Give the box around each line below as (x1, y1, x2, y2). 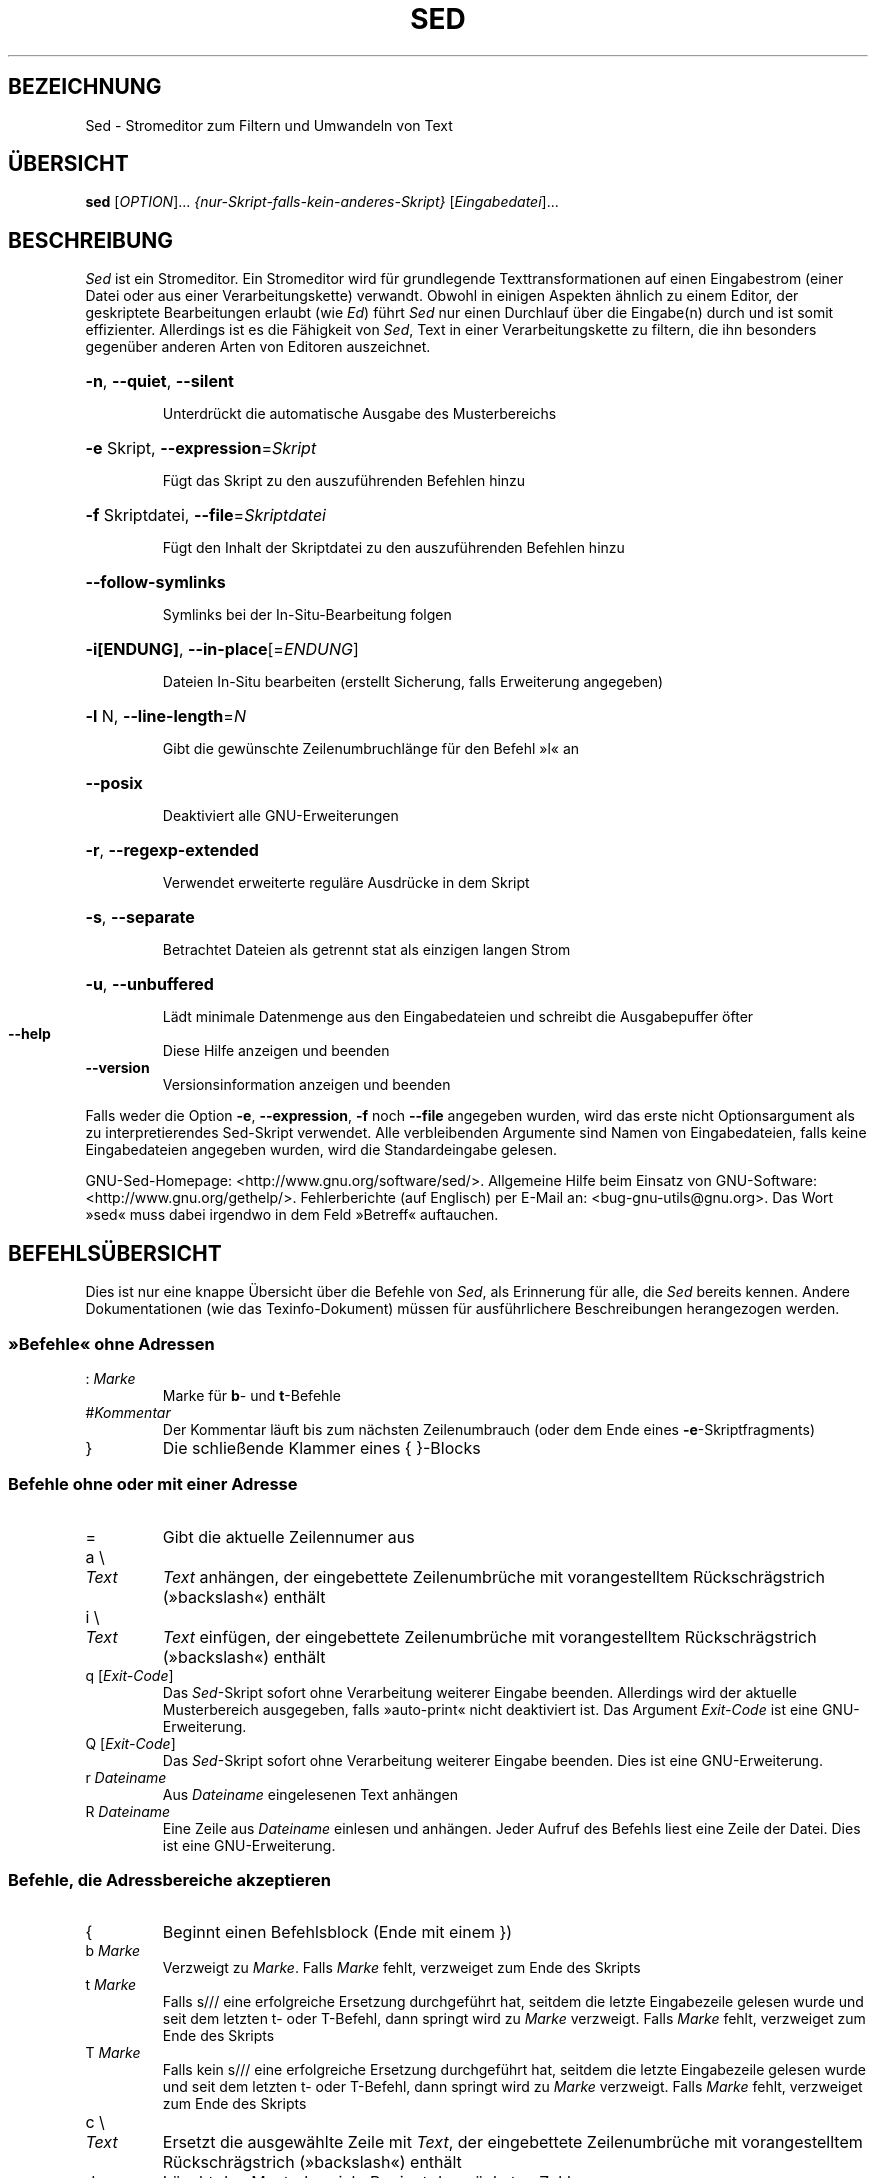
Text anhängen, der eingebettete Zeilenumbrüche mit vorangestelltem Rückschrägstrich (162, 1566, 825, 1587)
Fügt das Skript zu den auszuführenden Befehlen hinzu (162, 472, 526, 490)
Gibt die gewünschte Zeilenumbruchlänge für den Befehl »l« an (162, 740, 580, 758)
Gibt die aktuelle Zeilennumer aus (162, 1526, 415, 1547)
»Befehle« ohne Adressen (8, 1333, 215, 1354)
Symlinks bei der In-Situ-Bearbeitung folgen (162, 606, 452, 624)
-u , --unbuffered (85, 974, 214, 995)
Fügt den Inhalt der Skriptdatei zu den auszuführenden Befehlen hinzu (162, 539, 625, 557)
